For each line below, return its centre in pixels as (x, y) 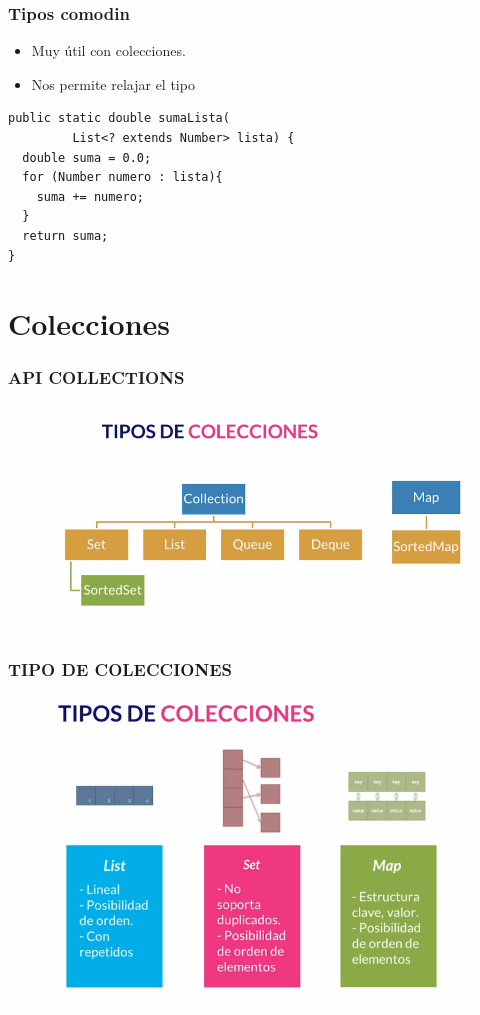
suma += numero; (90, 196)
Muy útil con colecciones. (108, 50)
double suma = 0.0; (87, 157)
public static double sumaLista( (119, 118)
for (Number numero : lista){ (122, 177)
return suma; (65, 235)
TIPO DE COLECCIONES (120, 668)
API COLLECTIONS (96, 377)
